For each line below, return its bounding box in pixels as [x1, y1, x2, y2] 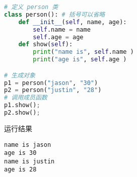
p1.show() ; [4, 102, 40, 109]
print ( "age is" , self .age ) [33, 56, 127, 63]
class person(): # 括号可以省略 [4, 11, 105, 18]
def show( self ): [18, 41, 73, 48]
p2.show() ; [4, 109, 40, 117]
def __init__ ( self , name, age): [18, 18, 127, 26]
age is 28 [4, 166, 37, 173]
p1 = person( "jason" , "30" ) [4, 79, 98, 86]
